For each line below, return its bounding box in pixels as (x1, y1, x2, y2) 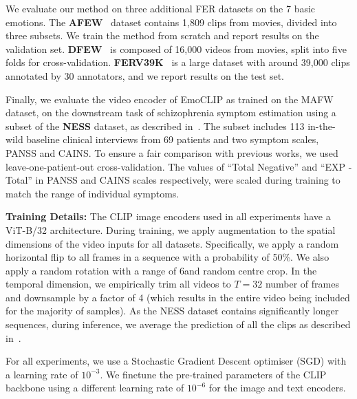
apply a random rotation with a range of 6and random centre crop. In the (6, 263, 317, 277)
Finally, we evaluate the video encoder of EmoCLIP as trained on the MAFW (6, 91, 334, 106)
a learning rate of (6, 367, 78, 381)
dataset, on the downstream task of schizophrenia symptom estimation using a (6, 105, 336, 120)
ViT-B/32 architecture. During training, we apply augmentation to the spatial (6, 222, 336, 237)
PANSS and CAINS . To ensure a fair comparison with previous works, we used (6, 145, 338, 160)
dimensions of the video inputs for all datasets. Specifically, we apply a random (6, 236, 339, 250)
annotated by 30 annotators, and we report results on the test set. (6, 68, 284, 83)
